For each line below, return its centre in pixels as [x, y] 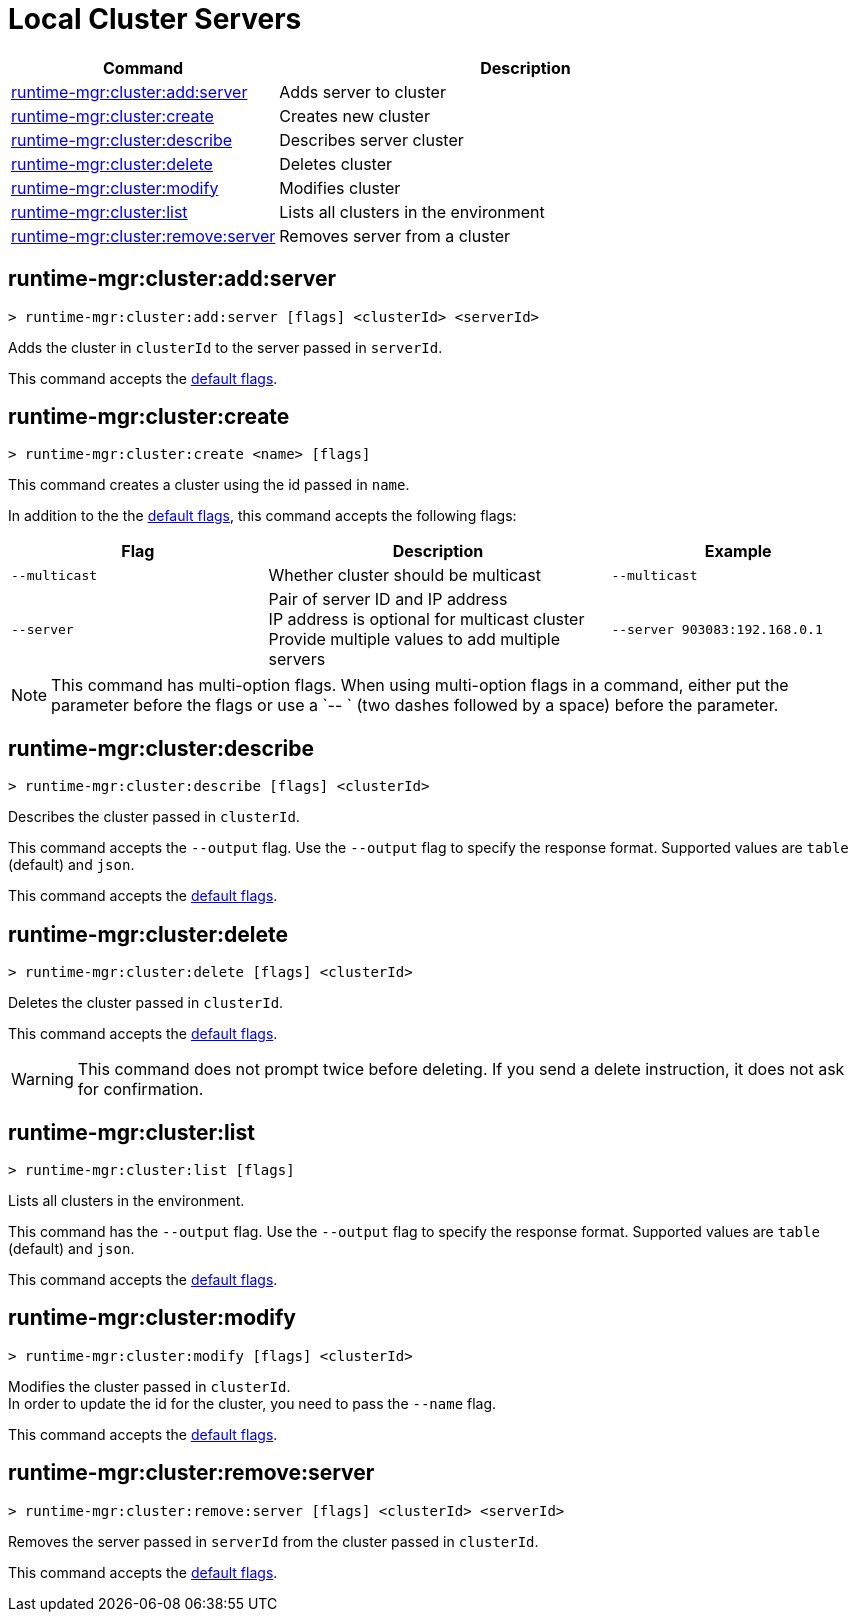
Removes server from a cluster [395, 235]
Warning [42, 1079]
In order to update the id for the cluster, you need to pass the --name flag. [252, 1403]
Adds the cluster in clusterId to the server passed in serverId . [225, 347]
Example [738, 551]
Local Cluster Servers [155, 19]
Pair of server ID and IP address [388, 599]
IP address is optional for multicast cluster [426, 619]
